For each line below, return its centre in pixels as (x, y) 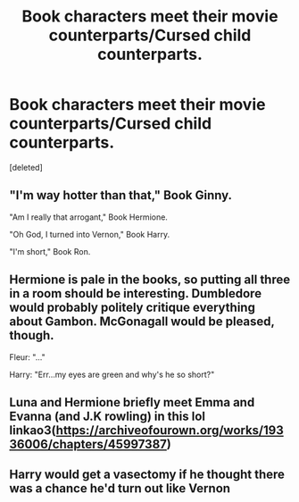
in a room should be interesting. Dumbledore (135, 293)
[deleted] (26, 167)
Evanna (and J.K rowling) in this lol (108, 416)
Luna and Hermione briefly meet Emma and (132, 402)
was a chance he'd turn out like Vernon (120, 489)
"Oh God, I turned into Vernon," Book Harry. (90, 234)
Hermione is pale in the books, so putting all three (150, 280)
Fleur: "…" (28, 357)
